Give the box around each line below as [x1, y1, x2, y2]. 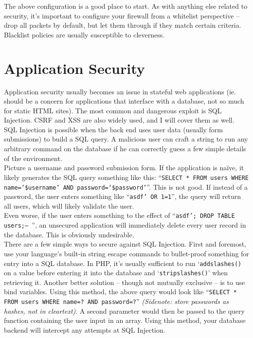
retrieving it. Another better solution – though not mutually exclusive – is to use [4, 277, 245, 287]
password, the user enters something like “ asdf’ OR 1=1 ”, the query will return [4, 191, 241, 201]
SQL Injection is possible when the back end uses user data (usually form [4, 124, 223, 134]
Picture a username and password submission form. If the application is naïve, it [4, 162, 244, 173]
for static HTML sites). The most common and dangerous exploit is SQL [4, 105, 222, 115]
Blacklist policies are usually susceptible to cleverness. [4, 29, 165, 39]
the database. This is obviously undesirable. [4, 229, 134, 239]
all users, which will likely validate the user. [4, 200, 134, 211]
